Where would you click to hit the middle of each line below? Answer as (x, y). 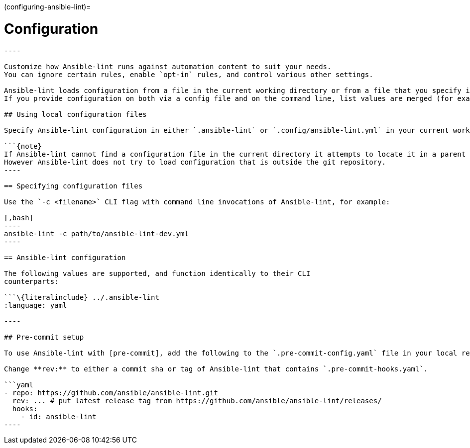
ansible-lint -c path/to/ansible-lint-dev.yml (96, 233)
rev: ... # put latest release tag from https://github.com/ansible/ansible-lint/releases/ (197, 401)
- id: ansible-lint (59, 416)
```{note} (23, 146)
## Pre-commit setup (44, 337)
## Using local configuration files (75, 114)
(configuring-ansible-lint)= (48, 7)
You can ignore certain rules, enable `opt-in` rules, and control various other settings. (189, 74)
